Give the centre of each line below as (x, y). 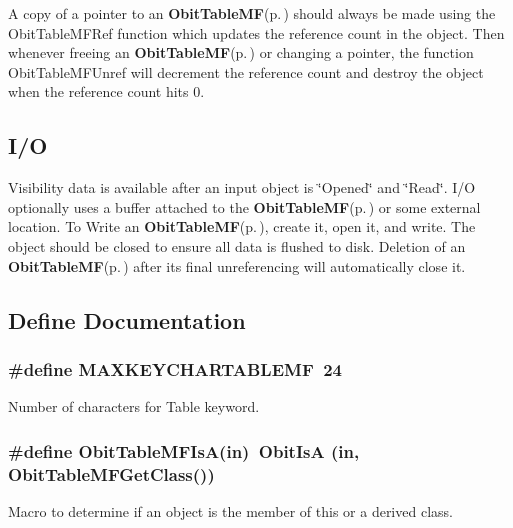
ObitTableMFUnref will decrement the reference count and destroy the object (246, 71)
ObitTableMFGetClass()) (111, 473)
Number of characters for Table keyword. (134, 406)
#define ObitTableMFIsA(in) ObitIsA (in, (184, 450)
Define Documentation (127, 319)
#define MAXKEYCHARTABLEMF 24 (175, 368)
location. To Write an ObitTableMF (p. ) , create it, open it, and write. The (242, 226)
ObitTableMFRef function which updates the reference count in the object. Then (256, 32)
